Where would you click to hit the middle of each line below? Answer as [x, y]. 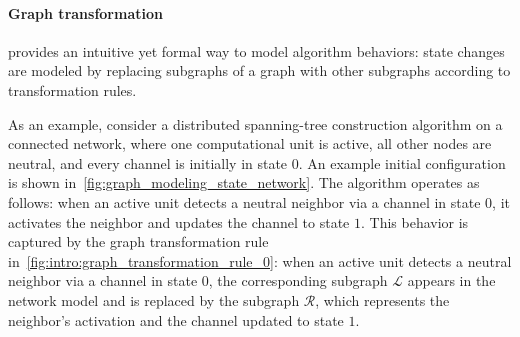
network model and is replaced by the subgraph [154, 299]
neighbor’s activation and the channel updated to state [176, 319]
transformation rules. [72, 89]
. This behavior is [414, 221]
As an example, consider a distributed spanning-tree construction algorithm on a [255, 123]
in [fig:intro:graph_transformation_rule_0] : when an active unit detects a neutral [260, 260]
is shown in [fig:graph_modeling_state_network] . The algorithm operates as [244, 182]
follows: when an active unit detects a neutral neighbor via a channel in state [244, 201]
